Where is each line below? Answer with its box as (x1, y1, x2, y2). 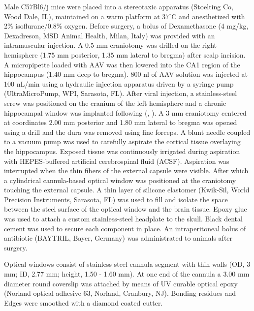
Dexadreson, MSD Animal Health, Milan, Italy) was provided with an (4, 30, 215, 40)
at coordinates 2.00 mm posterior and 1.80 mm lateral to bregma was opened (4, 117, 237, 127)
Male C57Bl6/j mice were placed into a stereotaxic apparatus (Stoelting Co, (4, 1, 233, 11)
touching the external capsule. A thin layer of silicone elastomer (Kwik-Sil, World (4, 185, 250, 195)
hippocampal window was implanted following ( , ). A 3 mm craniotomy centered (4, 107, 247, 118)
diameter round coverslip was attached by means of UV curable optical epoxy (4, 278, 238, 288)
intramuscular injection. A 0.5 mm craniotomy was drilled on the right (4, 40, 217, 50)
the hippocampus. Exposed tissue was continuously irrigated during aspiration (4, 146, 240, 156)
